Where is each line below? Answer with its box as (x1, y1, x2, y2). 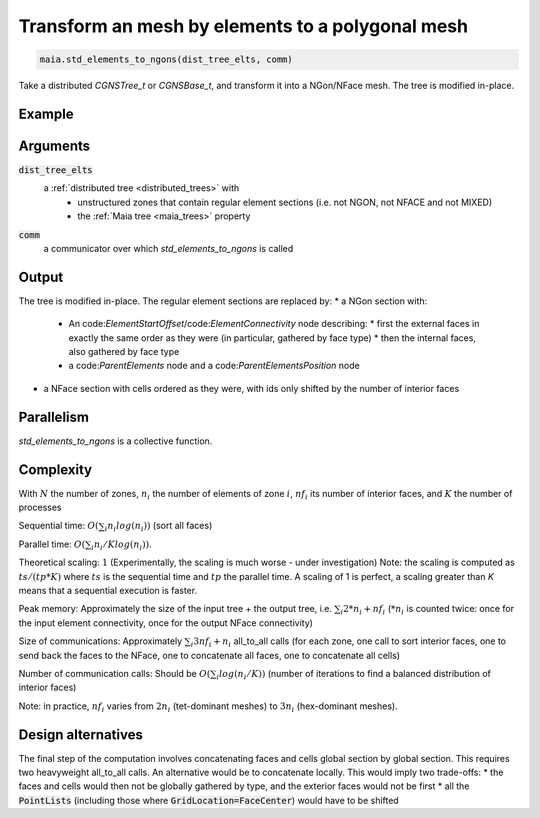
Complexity (18, 461, 93, 478)
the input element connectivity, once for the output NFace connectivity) (18, 616, 314, 629)
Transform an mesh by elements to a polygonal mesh (18, 15, 469, 37)
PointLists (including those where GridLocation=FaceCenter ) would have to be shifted (18, 794, 399, 806)
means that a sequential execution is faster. (18, 585, 198, 597)
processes (18, 501, 62, 514)
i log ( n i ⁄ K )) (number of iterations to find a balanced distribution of (216, 667, 492, 682)
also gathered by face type (68, 346, 180, 358)
